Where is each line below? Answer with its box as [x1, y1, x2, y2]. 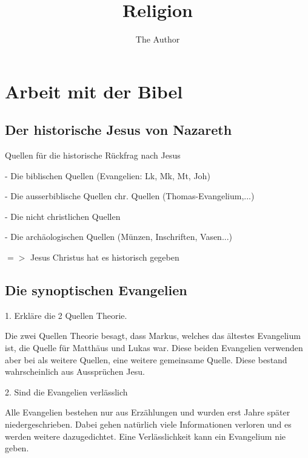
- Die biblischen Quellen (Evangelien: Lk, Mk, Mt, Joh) [5, 169, 210, 182]
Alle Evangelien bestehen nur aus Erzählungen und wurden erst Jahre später [5, 406, 290, 419]
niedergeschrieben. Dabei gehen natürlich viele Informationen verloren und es [5, 418, 292, 431]
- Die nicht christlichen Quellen [5, 210, 121, 222]
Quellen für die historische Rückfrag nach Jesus [5, 149, 181, 162]
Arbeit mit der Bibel [5, 78, 183, 103]
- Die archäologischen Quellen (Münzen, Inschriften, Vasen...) [5, 230, 233, 243]
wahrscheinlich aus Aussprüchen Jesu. [5, 365, 145, 378]
